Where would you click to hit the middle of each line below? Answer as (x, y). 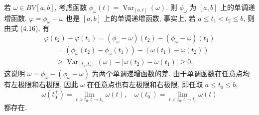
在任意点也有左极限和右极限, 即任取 (145, 84)
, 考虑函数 (71, 7)
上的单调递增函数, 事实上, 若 (149, 18)
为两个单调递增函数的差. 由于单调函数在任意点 (167, 73)
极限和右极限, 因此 (48, 84)
